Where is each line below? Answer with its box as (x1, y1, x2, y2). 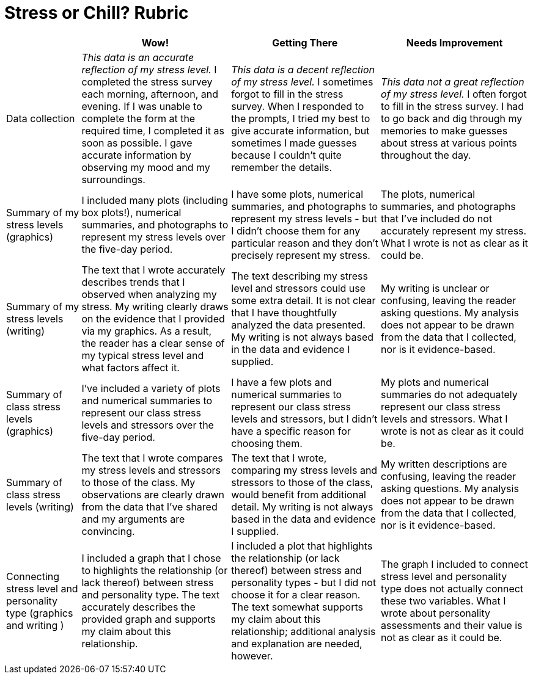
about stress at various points (381, 136, 517, 149)
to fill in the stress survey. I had (381, 100, 524, 112)
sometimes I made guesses (231, 136, 357, 149)
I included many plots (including (81, 194, 229, 206)
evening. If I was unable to (81, 100, 202, 112)
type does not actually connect (381, 582, 524, 595)
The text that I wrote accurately (81, 263, 226, 276)
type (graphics (6, 606, 73, 619)
